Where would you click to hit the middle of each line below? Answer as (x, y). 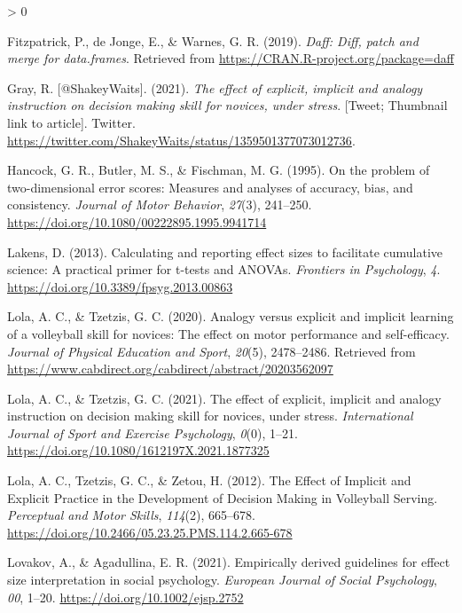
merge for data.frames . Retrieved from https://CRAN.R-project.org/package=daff (231, 58)
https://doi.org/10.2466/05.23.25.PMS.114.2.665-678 (150, 532)
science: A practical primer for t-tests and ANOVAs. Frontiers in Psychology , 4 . (224, 269)
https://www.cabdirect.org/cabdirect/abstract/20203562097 (170, 369)
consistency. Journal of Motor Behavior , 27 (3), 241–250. (160, 204)
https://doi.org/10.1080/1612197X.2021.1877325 (138, 450)
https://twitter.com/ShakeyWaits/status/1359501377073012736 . (181, 140)
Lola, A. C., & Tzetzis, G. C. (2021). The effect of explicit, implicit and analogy (224, 398)
